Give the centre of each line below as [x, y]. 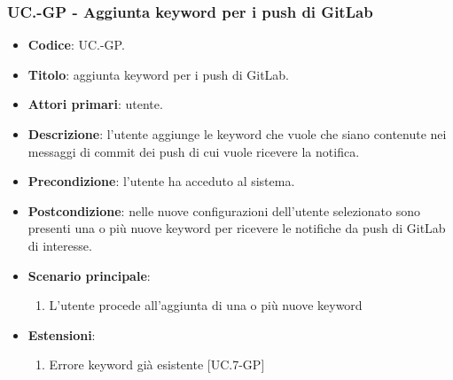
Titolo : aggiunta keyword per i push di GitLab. [159, 74]
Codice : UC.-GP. [76, 45]
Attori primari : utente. [95, 104]
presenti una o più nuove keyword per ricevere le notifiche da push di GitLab [237, 228]
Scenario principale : [89, 275]
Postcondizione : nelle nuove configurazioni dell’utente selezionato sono [224, 210]
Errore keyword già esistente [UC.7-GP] [157, 364]
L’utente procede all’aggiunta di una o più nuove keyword [206, 305]
